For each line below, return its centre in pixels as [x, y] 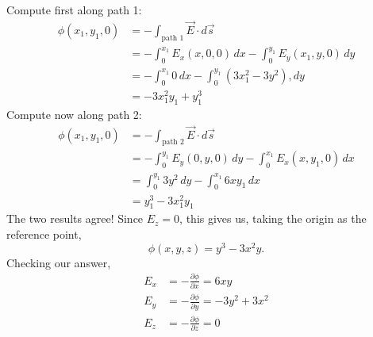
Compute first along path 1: [74, 10]
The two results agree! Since [75, 218]
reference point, [44, 234]
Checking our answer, [59, 262]
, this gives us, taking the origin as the [273, 218]
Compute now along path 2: [74, 114]
